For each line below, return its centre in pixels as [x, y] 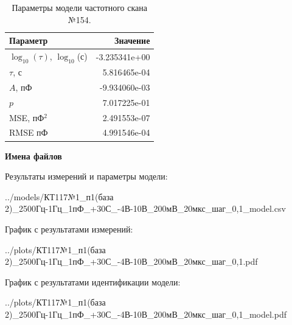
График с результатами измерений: [69, 229]
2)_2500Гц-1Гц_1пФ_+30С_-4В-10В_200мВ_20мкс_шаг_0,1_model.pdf [146, 314]
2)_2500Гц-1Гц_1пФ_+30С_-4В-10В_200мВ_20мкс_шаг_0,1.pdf [131, 261]
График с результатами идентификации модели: [93, 281]
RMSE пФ [29, 132]
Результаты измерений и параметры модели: [86, 176]
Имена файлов [33, 156]
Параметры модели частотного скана [79, 7]
